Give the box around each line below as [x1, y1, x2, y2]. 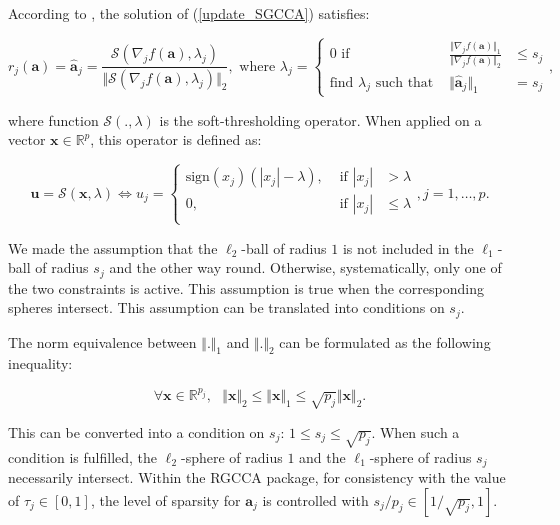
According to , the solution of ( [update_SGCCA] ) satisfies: [8, 3, 370, 23]
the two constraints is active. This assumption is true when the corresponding [8, 277, 484, 298]
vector [8, 129, 46, 150]
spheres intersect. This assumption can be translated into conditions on [8, 297, 445, 318]
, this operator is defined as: [90, 129, 262, 150]
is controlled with [262, 489, 369, 510]
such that [375, 75, 434, 90]
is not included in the [342, 237, 474, 258]
